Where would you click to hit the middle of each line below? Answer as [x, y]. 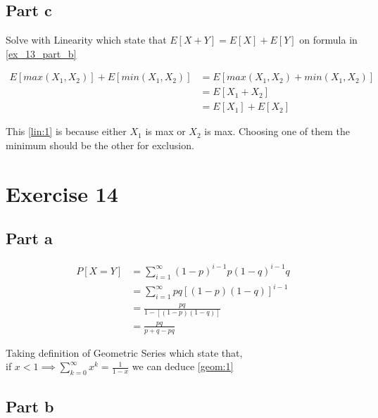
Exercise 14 [62, 193]
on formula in [328, 40]
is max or [165, 131]
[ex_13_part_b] [41, 53]
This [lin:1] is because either [66, 131]
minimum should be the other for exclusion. [100, 145]
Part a [29, 238]
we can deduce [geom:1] [183, 366]
